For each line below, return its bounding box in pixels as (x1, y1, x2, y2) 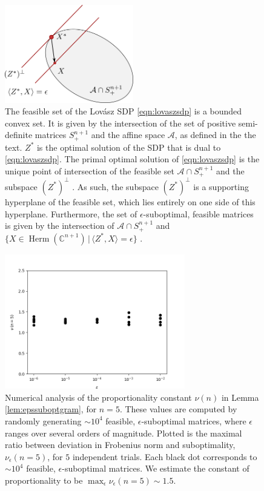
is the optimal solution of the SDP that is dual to (36, 140, 221, 153)
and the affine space (91, 128, 165, 141)
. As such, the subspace (72, 180, 159, 193)
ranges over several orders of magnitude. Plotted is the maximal (5, 426, 242, 439)
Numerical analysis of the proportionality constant (5, 390, 192, 403)
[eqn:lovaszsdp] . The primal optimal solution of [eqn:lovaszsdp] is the (5, 153, 260, 165)
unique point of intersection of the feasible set (5, 165, 174, 177)
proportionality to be (5, 473, 83, 486)
